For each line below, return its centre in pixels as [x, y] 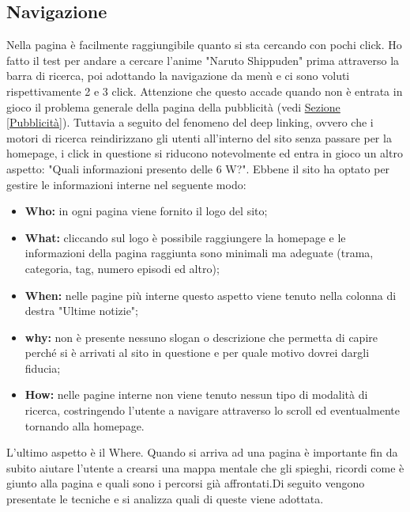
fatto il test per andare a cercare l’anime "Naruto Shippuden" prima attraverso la [203, 60]
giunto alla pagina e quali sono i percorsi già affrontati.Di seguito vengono [186, 483]
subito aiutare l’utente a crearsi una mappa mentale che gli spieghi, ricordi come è [205, 467]
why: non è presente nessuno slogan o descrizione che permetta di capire [201, 337]
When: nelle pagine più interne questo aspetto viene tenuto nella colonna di [211, 295]
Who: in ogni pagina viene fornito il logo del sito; [146, 211]
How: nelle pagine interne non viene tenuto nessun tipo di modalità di [196, 394]
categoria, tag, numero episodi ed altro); [122, 268]
